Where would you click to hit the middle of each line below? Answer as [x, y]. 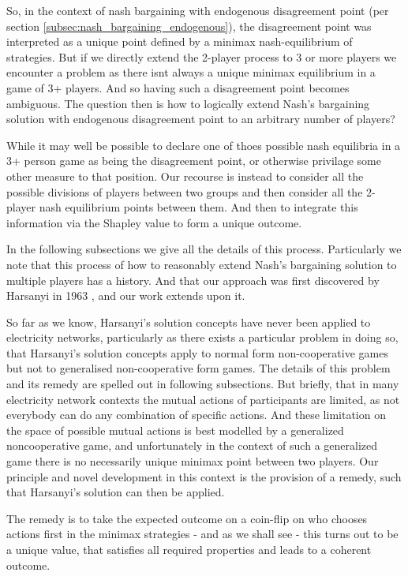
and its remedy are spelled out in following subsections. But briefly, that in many [203, 384]
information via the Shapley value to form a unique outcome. [154, 222]
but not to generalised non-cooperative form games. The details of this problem [198, 368]
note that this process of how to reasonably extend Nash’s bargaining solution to [202, 264]
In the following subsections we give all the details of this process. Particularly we [204, 249]
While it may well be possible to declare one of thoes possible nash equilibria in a [204, 145]
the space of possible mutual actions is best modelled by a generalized [175, 430]
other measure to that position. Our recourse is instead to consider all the [185, 176]
